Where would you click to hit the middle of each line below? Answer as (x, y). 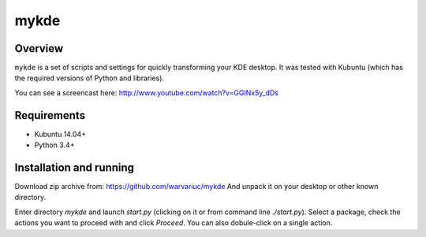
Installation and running (74, 167)
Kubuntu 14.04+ (60, 134)
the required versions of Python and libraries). (90, 78)
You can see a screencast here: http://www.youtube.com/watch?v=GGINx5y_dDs (147, 93)
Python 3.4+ (54, 145)
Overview (39, 48)
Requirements (50, 115)
